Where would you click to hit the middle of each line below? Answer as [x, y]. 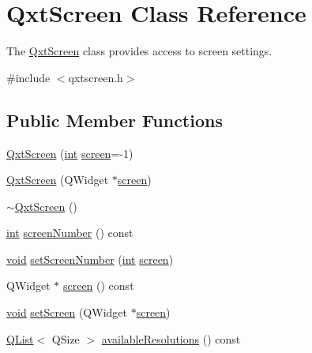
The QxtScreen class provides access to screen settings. [139, 51]
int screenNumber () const [70, 233]
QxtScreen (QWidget [58, 180]
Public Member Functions [115, 120]
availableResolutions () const [171, 338]
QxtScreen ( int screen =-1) [70, 153]
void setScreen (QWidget [67, 312]
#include [28, 77]
